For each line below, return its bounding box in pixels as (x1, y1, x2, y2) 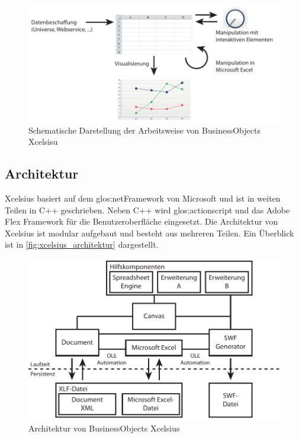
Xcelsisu (28, 135, 58, 148)
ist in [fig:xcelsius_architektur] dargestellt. (5, 238, 159, 251)
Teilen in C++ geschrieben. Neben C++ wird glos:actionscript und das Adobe (5, 203, 290, 216)
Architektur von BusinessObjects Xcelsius (28, 421, 180, 434)
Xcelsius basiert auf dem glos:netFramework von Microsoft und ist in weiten (5, 192, 281, 205)
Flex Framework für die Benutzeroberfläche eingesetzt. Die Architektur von (5, 215, 278, 228)
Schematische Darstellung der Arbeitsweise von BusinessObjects (28, 124, 261, 136)
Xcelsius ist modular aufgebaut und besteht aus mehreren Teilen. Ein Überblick (5, 226, 294, 239)
